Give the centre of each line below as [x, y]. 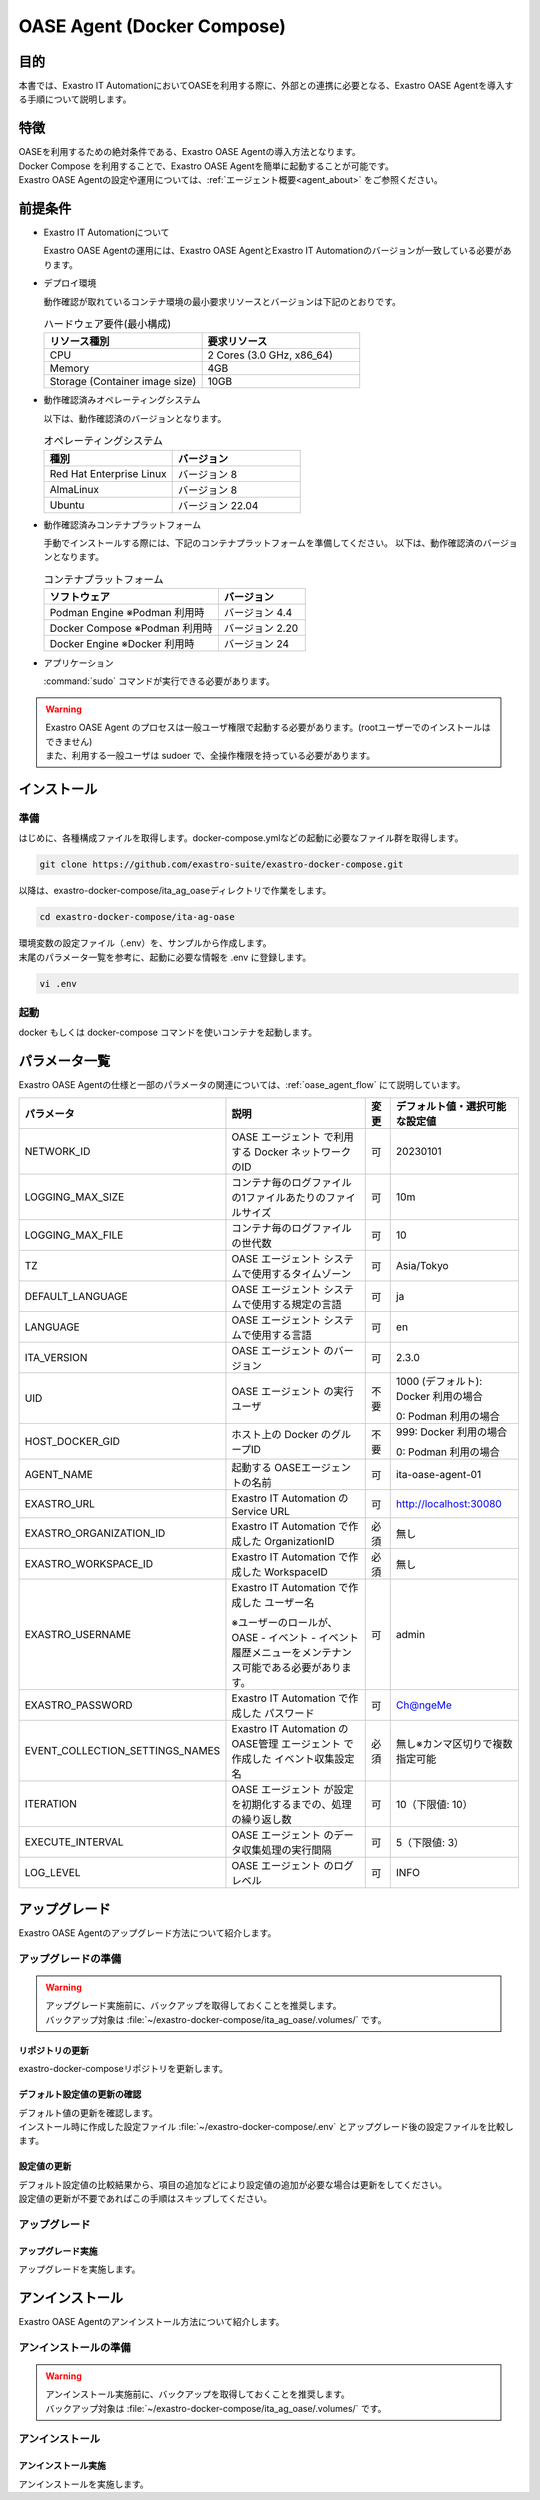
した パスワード [278, 1713]
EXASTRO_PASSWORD [79, 1705]
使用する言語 [281, 1335]
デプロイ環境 [70, 283]
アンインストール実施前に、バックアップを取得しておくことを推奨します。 [197, 2394]
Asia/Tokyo [422, 1265]
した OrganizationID [288, 1541]
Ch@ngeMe [423, 1705]
